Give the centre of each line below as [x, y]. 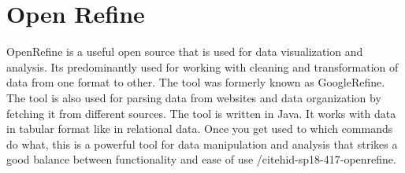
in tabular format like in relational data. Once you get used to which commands [200, 129]
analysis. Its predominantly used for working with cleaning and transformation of [202, 66]
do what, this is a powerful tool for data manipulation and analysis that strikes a [202, 144]
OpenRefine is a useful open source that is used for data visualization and [185, 52]
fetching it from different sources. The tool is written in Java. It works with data [201, 113]
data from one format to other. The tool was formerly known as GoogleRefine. [196, 82]
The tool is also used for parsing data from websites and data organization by [194, 97]
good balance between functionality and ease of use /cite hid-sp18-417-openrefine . [201, 159]
